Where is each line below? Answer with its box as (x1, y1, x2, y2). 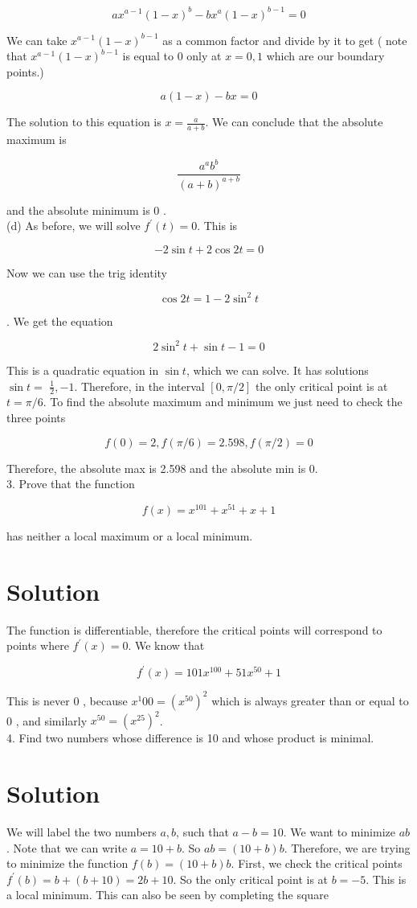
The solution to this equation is (6, 113, 161, 130)
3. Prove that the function (6, 475, 135, 492)
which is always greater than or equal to (211, 692, 409, 709)
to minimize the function (6, 855, 129, 872)
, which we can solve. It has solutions (186, 361, 369, 378)
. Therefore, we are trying (284, 839, 411, 856)
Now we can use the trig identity (6, 264, 167, 281)
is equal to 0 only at (122, 47, 222, 64)
